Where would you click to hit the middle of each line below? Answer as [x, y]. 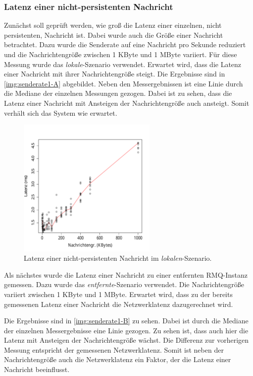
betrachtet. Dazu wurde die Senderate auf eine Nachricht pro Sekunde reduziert [125, 44]
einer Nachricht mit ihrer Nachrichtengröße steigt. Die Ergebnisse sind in [115, 74]
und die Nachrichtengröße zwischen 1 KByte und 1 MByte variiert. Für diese [121, 54]
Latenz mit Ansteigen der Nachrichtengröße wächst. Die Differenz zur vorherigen [126, 340]
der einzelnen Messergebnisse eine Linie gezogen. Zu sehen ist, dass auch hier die [126, 330]
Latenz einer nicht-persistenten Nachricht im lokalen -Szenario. [118, 258]
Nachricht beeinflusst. [37, 369]
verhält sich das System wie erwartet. [61, 113]
